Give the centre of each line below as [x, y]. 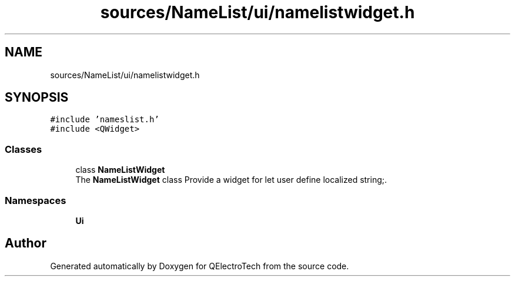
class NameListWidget [120, 170]
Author [26, 243]
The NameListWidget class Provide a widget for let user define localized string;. [231, 180]
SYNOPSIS [37, 98]
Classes [24, 149]
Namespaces [36, 200]
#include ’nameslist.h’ [105, 120]
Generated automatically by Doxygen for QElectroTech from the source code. [200, 266]
